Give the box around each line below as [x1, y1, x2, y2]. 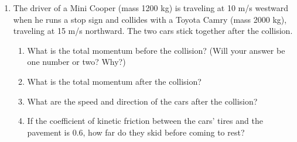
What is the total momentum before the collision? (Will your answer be [27, 44, 285, 56]
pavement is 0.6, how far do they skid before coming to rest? [27, 126, 245, 138]
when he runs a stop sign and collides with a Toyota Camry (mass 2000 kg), [13, 13, 287, 25]
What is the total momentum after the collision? [27, 75, 202, 87]
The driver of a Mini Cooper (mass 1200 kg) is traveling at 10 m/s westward [13, 2, 288, 13]
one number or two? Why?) [27, 56, 126, 68]
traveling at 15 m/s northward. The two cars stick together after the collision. [13, 25, 293, 37]
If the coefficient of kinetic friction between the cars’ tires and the [27, 115, 263, 127]
